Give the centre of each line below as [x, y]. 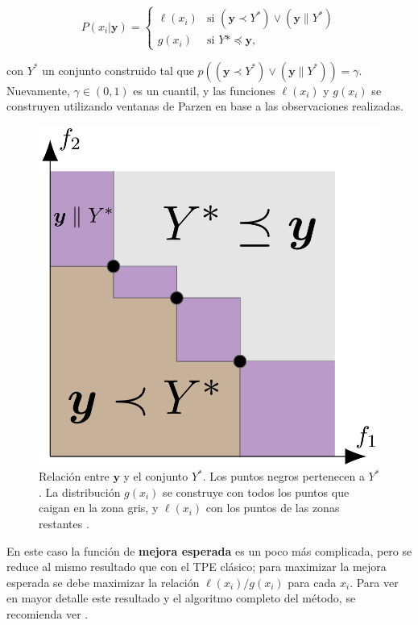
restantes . [64, 523]
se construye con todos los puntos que [256, 492]
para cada [312, 582]
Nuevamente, [38, 90]
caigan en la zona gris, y [99, 508]
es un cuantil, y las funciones [204, 90]
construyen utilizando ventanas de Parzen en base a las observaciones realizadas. [205, 106]
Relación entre [74, 476]
